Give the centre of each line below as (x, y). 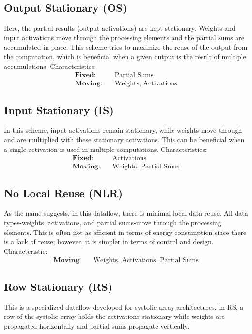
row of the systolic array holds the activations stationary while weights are (115, 316)
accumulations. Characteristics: (50, 66)
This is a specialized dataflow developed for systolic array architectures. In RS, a (124, 307)
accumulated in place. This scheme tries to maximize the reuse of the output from (126, 47)
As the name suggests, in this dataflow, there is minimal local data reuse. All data (126, 213)
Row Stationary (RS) (58, 286)
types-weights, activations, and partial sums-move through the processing (113, 223)
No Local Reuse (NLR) (63, 192)
